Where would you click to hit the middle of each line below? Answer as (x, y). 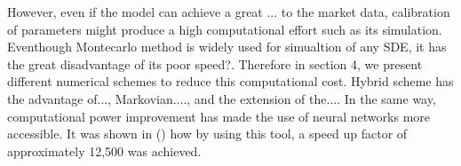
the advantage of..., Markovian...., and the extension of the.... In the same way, (222, 98)
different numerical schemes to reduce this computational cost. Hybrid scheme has (230, 81)
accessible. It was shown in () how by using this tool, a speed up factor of (207, 134)
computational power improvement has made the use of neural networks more (219, 116)
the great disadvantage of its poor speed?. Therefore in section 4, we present (215, 63)
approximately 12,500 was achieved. (104, 150)
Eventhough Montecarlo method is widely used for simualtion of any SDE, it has (227, 47)
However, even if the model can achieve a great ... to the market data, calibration (229, 12)
